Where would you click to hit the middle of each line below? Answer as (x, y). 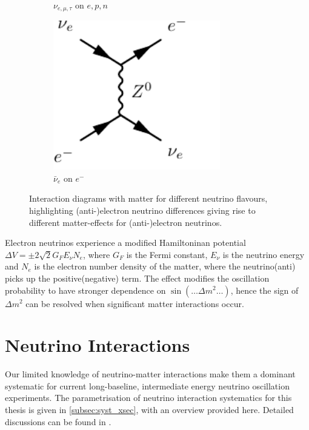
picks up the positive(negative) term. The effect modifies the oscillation (137, 278)
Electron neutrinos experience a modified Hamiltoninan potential (125, 243)
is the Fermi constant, (167, 254)
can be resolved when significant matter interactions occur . (135, 303)
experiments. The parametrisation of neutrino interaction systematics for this (148, 398)
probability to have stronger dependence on (85, 290)
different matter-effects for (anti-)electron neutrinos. (126, 222)
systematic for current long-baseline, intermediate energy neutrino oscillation (147, 385)
